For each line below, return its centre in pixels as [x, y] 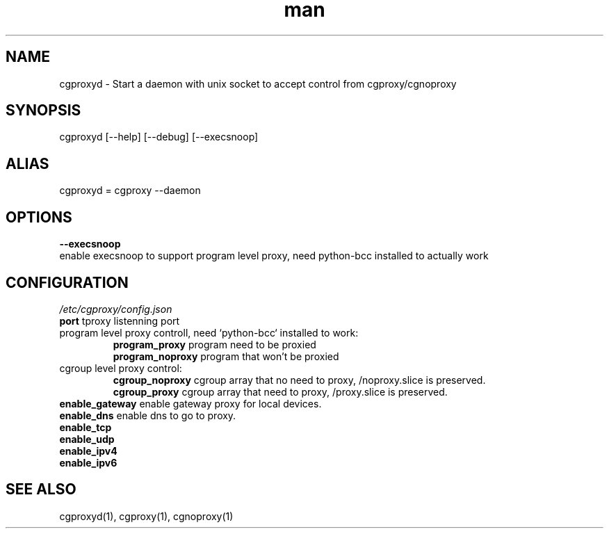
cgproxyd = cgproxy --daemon [130, 191]
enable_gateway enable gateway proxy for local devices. [190, 403]
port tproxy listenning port [120, 321]
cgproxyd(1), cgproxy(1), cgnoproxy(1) [146, 516]
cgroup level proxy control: [121, 368]
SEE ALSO [41, 489]
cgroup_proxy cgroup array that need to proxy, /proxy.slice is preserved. [280, 391]
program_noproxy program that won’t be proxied [226, 356]
